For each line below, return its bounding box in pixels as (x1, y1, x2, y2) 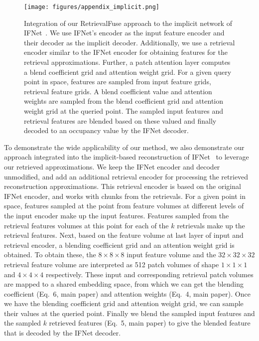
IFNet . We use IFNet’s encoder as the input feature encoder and (24, 27, 225, 38)
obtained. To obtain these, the (4, 249, 96, 260)
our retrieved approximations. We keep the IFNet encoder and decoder (4, 161, 220, 171)
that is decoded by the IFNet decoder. (4, 328, 121, 338)
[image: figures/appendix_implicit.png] (24, 3, 160, 10)
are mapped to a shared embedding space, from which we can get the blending (4, 279, 244, 289)
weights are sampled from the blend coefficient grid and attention (24, 96, 224, 106)
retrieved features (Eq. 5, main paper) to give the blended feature (49, 318, 251, 328)
